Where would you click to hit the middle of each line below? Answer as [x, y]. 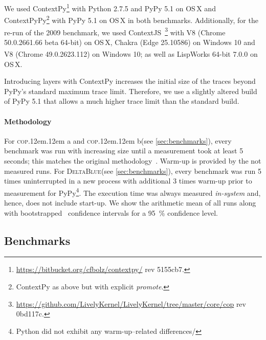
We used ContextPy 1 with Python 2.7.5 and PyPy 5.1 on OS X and [110, 7]
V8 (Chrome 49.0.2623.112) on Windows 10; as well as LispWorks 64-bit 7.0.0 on [131, 54]
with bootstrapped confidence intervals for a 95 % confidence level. [111, 212]
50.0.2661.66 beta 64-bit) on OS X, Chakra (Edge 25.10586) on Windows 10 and [130, 42]
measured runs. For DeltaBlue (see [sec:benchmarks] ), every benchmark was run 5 [133, 171]
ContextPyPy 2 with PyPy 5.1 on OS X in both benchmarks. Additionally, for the [131, 19]
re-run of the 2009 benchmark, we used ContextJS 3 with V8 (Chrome [115, 31]
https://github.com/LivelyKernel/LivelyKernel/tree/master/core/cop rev [131, 303]
